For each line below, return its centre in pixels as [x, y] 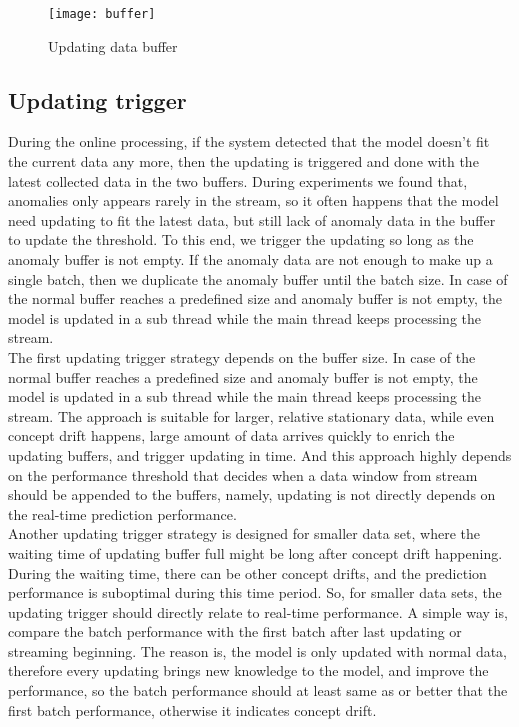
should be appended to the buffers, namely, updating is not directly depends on [252, 494]
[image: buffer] [102, 14]
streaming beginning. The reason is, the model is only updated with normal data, [258, 650]
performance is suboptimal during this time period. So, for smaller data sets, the [255, 592]
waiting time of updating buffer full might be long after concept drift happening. [255, 552]
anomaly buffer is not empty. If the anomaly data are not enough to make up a [250, 259]
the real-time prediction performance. [122, 513]
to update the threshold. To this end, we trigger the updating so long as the [241, 239]
